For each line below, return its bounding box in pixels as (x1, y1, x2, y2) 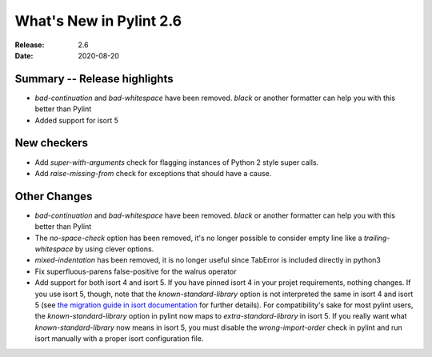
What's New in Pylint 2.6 (14, 12, 182, 30)
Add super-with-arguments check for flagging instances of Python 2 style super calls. (34, 157, 319, 167)
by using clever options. (74, 244, 154, 254)
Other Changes (14, 189, 93, 203)
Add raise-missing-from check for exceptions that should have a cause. (34, 168, 272, 178)
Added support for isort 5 (34, 115, 119, 125)
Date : (14, 50, 34, 60)
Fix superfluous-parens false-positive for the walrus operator (34, 267, 237, 276)
